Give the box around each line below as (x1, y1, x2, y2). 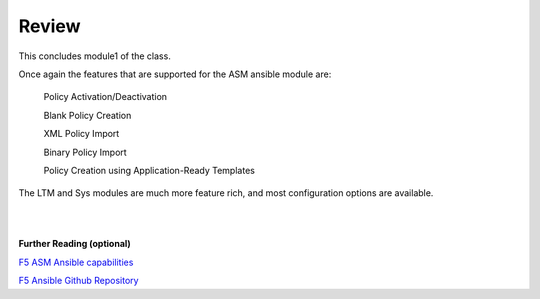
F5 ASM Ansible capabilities (18, 256, 134, 268)
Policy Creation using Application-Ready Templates (43, 164, 255, 176)
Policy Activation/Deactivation (43, 91, 168, 103)
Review (18, 15, 81, 37)
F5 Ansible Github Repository (18, 275, 139, 287)
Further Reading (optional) (18, 238, 132, 250)
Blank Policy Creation (43, 109, 132, 121)
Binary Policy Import (43, 146, 127, 158)
